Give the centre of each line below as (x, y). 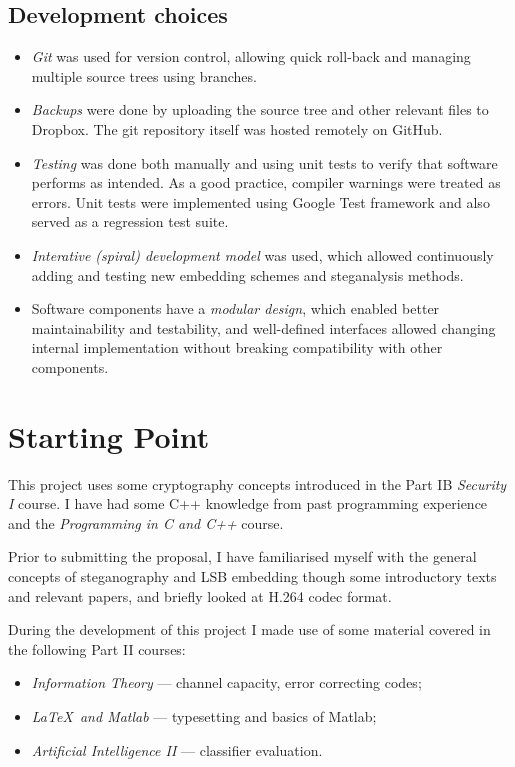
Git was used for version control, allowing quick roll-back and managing (251, 56)
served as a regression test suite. (130, 221)
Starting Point (109, 435)
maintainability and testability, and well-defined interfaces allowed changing (263, 327)
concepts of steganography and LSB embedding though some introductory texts (252, 576)
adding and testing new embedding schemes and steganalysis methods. (247, 274)
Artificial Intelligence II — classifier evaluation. (177, 749)
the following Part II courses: (97, 648)
